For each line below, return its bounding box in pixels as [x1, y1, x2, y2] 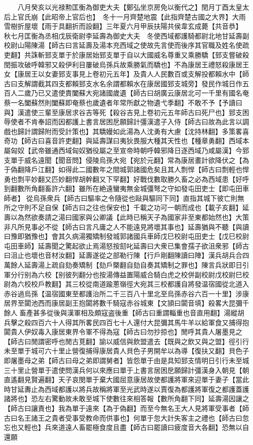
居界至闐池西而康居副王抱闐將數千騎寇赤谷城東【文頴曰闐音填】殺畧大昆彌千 [4, 298, 249, 308]
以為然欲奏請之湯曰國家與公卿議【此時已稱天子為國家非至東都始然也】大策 [10, 212, 249, 222]
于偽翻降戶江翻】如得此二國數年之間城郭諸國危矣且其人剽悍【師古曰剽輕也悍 [4, 164, 249, 174]
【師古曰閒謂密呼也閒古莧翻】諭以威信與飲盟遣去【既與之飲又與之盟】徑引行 [4, 336, 249, 346]
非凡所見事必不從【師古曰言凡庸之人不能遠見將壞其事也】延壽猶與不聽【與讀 [4, 221, 249, 232]
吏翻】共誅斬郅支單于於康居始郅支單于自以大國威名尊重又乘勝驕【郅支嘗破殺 [4, 49, 249, 59]
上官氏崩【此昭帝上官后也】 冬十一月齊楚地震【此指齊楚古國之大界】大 [10, 11, 239, 21]
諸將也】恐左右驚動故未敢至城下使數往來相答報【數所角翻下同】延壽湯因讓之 [4, 393, 249, 404]
